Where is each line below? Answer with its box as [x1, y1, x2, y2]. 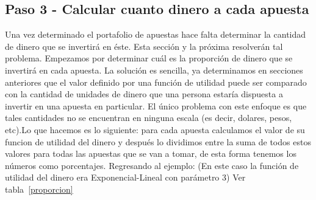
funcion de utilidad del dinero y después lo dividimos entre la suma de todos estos [5, 135, 311, 148]
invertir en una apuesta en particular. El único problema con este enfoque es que [5, 99, 307, 112]
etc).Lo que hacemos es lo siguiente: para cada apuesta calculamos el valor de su [5, 123, 305, 136]
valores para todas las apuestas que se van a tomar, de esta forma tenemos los [5, 147, 296, 160]
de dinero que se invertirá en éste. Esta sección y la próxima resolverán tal [5, 40, 283, 52]
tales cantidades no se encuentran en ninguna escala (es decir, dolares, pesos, [5, 111, 292, 124]
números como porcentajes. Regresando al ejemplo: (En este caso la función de [5, 159, 299, 171]
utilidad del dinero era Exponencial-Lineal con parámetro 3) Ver [5, 171, 246, 184]
